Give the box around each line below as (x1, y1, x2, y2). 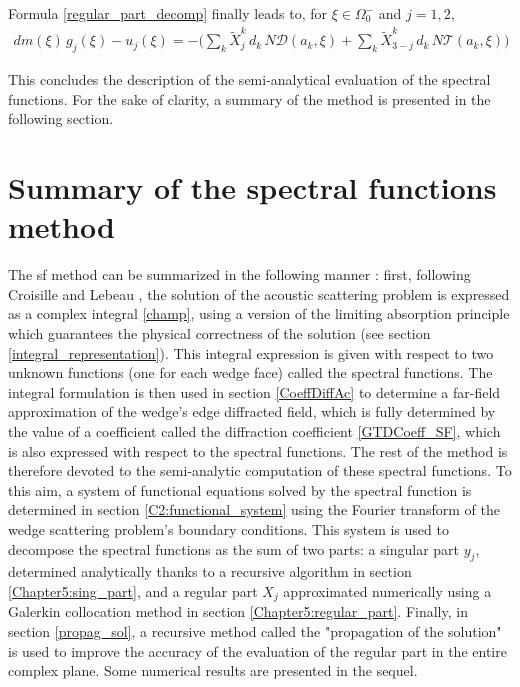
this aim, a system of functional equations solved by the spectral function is (8, 479, 472, 500)
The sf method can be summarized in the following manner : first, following (8, 264, 471, 285)
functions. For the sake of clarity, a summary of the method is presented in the (8, 88, 491, 109)
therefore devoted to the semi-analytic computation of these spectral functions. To (8, 460, 512, 481)
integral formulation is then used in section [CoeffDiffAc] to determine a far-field (8, 381, 501, 402)
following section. (8, 108, 114, 129)
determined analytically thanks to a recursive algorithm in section (8, 561, 412, 582)
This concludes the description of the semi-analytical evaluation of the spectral (8, 69, 491, 90)
